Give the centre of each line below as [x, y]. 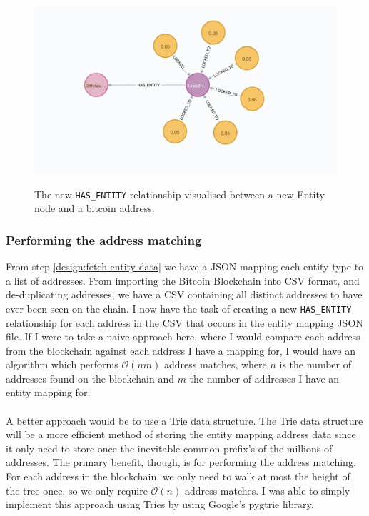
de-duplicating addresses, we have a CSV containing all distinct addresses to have [184, 294]
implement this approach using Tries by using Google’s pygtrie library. [160, 504]
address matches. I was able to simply [267, 490]
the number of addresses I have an [264, 378]
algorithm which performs [62, 364]
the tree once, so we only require [77, 490]
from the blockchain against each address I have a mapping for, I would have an [181, 350]
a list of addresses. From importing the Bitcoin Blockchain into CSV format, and [183, 280]
